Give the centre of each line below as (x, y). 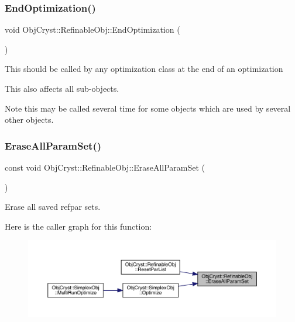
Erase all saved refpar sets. (53, 207)
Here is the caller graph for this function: (78, 226)
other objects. (29, 120)
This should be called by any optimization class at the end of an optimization (144, 69)
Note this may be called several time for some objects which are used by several (148, 108)
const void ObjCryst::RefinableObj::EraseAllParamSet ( (105, 167)
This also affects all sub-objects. (62, 88)
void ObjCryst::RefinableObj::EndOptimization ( (92, 30)
